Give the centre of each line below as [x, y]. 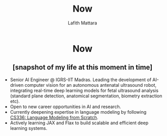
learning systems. [29, 128]
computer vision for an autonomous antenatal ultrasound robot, [91, 85]
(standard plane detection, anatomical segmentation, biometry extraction [86, 96]
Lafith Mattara [82, 23]
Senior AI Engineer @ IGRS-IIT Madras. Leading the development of [81, 80]
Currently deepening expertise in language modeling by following [78, 112]
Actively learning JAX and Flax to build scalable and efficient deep [79, 123]
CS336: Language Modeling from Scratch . [54, 117]
